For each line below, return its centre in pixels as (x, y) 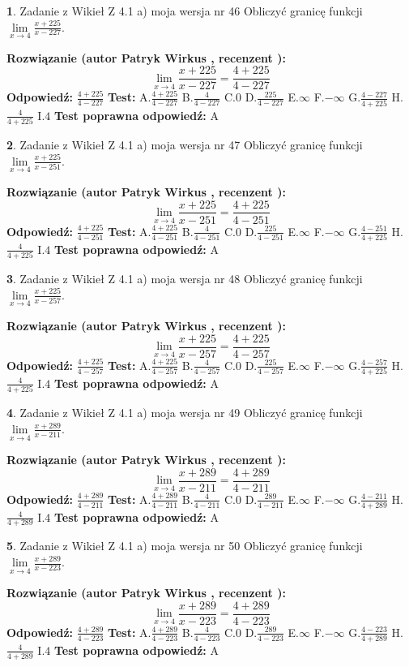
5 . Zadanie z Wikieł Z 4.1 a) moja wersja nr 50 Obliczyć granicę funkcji (185, 546)
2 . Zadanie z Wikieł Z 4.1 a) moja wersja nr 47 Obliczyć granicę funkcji (185, 145)
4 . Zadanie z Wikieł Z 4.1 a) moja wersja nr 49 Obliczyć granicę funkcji (185, 413)
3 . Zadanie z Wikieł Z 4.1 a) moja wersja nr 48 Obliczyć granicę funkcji (185, 279)
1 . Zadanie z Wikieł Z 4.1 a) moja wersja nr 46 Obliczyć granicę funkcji (185, 11)
